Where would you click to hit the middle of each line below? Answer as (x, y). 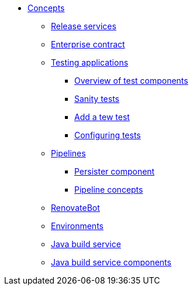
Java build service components (111, 262)
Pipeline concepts (109, 190)
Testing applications (90, 62)
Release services (84, 26)
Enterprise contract (88, 44)
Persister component (115, 171)
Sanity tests (97, 99)
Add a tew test (102, 117)
